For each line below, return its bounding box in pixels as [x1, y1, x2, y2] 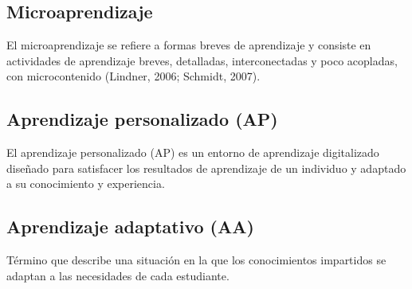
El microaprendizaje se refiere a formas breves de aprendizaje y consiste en [6, 37, 371, 53]
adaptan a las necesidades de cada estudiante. [6, 267, 230, 283]
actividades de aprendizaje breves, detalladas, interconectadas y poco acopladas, [6, 52, 398, 68]
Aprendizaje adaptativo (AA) [6, 214, 254, 239]
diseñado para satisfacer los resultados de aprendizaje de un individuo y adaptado [6, 159, 406, 176]
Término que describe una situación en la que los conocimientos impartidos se [6, 252, 386, 268]
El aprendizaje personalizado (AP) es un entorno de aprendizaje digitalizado [6, 144, 379, 161]
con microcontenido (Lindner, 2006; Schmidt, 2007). [6, 68, 261, 84]
